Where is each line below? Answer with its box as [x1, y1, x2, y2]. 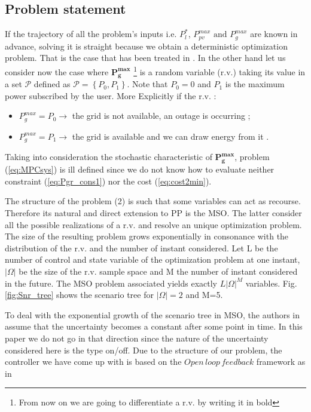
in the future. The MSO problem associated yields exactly [5, 276, 217, 289]
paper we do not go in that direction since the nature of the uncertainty [5, 331, 269, 344]
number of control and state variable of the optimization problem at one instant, [5, 253, 300, 266]
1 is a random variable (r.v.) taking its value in [133, 63, 306, 78]
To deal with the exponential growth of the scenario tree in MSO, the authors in [5, 308, 300, 321]
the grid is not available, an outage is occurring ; [72, 109, 251, 122]
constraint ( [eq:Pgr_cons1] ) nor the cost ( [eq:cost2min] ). [5, 174, 212, 187]
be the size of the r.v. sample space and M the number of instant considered [19, 265, 298, 277]
